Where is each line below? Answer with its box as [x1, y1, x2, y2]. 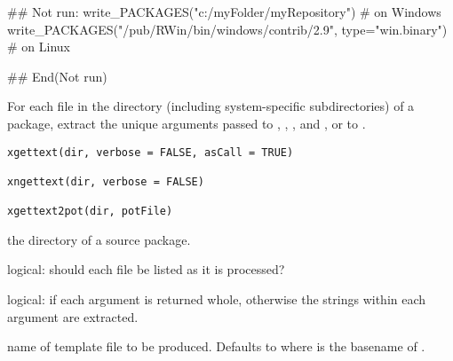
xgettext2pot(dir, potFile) [7, 205, 173, 218]
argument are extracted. [7, 307, 139, 326]
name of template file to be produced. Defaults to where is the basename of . [7, 337, 425, 356]
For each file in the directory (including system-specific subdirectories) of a [7, 97, 415, 115]
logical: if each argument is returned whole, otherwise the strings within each [7, 290, 426, 309]
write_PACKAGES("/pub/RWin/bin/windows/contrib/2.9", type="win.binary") [7, 20, 448, 38]
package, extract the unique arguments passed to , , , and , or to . [7, 114, 366, 132]
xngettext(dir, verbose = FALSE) [7, 175, 204, 188]
